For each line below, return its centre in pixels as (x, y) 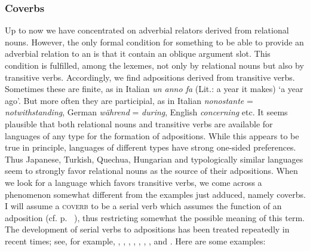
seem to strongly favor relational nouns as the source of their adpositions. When (151, 171)
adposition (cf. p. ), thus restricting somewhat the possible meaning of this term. (155, 217)
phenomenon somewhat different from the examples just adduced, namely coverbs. (156, 194)
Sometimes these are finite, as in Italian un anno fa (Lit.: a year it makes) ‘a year (154, 89)
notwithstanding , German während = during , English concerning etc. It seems (146, 112)
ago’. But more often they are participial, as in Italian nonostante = (129, 100)
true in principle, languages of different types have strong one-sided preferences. (151, 147)
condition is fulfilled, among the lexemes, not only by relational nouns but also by (154, 65)
